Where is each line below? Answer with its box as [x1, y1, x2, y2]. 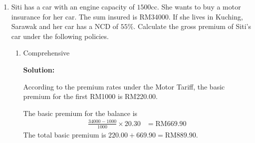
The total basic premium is [23, 129, 106, 139]
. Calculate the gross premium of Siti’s [133, 21, 251, 31]
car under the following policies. [11, 30, 109, 41]
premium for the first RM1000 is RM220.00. [23, 91, 158, 101]
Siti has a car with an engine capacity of [11, 1, 135, 11]
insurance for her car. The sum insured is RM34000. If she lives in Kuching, [11, 11, 243, 21]
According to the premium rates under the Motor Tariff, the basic [23, 81, 225, 91]
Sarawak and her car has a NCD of [11, 21, 119, 31]
